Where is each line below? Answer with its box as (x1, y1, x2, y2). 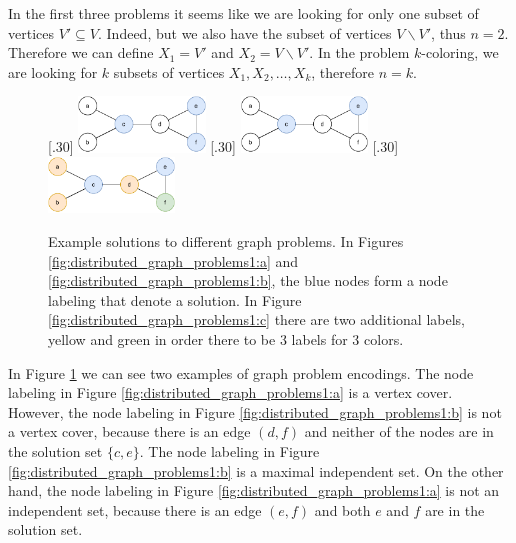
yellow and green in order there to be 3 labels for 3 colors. (48, 329, 404, 350)
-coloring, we (421, 42, 499, 63)
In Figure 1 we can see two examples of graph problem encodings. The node (8, 362, 474, 383)
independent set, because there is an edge (8, 499, 262, 520)
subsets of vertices (113, 61, 225, 82)
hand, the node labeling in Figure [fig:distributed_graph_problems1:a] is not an (8, 480, 500, 501)
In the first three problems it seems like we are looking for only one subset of (8, 3, 479, 23)
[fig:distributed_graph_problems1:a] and (48, 250, 299, 271)
